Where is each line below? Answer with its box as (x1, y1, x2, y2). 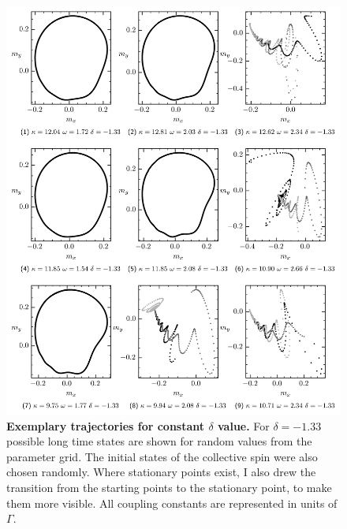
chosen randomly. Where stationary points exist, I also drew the (6, 464, 316, 480)
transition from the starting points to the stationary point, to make (6, 479, 332, 496)
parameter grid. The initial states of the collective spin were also (6, 448, 318, 464)
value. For (217, 417, 270, 434)
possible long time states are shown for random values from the (6, 433, 312, 449)
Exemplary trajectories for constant (6, 417, 205, 434)
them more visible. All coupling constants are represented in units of (6, 494, 338, 511)
